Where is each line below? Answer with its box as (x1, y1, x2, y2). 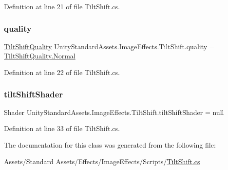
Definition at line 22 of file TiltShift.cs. (4, 67, 120, 77)
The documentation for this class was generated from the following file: (4, 140, 216, 150)
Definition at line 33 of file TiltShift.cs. (4, 123, 120, 133)
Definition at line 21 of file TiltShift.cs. (4, 1, 120, 11)
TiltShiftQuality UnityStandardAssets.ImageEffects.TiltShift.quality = (4, 41, 215, 51)
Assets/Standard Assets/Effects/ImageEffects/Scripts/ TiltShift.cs (4, 156, 200, 166)
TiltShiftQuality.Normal (4, 51, 76, 61)
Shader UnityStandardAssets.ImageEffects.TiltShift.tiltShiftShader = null (4, 107, 224, 117)
